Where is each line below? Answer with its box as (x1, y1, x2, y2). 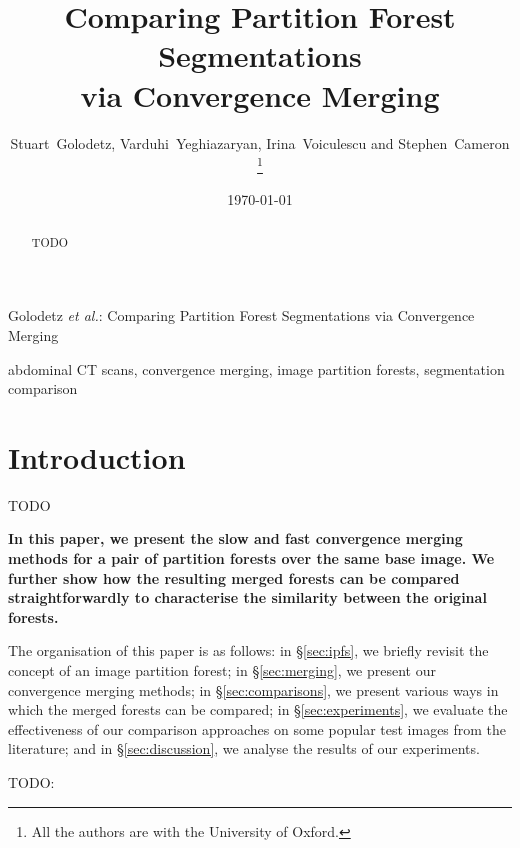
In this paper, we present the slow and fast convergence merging (8, 528, 463, 549)
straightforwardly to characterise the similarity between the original (8, 587, 487, 608)
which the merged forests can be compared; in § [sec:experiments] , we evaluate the (8, 699, 508, 720)
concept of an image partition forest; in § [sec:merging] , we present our (8, 660, 436, 681)
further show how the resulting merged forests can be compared (8, 567, 460, 588)
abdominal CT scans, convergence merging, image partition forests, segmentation (8, 358, 505, 379)
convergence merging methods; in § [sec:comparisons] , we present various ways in (8, 679, 499, 700)
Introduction (8, 436, 186, 477)
